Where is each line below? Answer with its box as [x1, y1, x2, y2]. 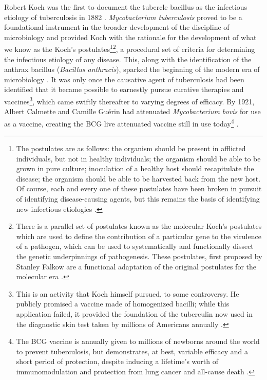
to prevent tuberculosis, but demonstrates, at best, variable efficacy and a [16, 346, 249, 356]
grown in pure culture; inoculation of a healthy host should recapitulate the [16, 163, 254, 174]
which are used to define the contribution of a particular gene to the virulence [16, 230, 261, 241]
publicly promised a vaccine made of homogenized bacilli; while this [16, 298, 230, 309]
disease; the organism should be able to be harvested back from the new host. [16, 173, 261, 184]
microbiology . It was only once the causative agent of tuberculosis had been [4, 74, 244, 84]
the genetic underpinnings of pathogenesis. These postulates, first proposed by [16, 251, 262, 262]
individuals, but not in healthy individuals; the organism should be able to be [16, 153, 261, 164]
